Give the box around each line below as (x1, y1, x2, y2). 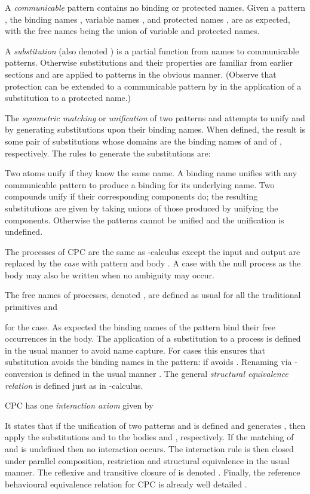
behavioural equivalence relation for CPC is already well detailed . (5, 477, 247, 490)
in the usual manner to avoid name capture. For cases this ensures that (5, 343, 265, 356)
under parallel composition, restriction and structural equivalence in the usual (5, 454, 290, 467)
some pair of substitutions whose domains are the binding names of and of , (5, 134, 282, 147)
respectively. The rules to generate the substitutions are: (5, 146, 211, 159)
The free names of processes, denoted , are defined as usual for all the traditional (5, 289, 301, 301)
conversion (5, 367, 43, 380)
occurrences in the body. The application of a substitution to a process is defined (5, 332, 301, 345)
